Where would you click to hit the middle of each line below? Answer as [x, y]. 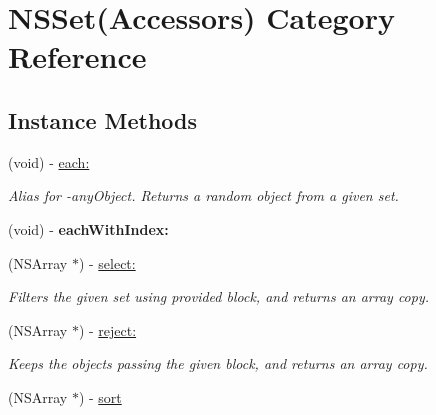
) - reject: [107, 329]
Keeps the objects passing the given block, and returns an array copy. [218, 363]
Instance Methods [102, 119]
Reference [77, 56]
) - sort [100, 396]
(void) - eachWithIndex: [88, 228]
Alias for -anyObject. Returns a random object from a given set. [203, 195]
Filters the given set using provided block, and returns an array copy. [219, 296]
